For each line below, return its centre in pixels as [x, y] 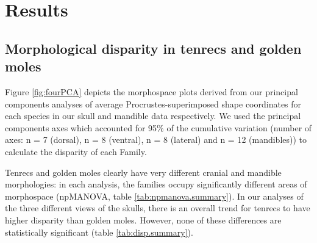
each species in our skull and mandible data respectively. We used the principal [153, 116]
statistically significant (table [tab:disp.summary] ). [99, 232]
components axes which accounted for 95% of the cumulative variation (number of [158, 127]
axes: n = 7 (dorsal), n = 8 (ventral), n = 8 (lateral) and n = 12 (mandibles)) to [156, 140]
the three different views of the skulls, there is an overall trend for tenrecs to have [158, 208]
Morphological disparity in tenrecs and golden [153, 48]
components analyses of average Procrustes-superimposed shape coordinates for [153, 103]
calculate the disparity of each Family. [76, 151]
